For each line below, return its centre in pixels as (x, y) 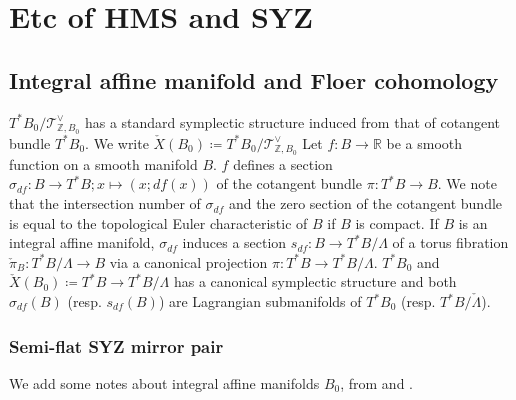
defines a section (283, 163)
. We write (117, 142)
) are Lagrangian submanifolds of (260, 301)
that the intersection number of (105, 203)
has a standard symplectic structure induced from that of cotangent (292, 121)
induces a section (234, 242)
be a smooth (424, 142)
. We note (467, 183)
